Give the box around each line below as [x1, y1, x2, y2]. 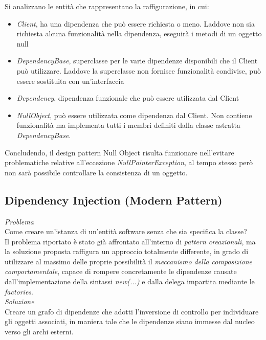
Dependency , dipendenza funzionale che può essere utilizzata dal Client [16, 93, 239, 103]
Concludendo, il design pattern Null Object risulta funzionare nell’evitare [5, 147, 234, 157]
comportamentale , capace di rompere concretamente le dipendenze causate [5, 266, 237, 277]
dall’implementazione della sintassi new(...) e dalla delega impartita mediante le [5, 276, 255, 287]
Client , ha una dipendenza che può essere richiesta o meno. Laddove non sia [16, 18, 255, 29]
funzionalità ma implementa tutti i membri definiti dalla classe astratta [16, 120, 240, 130]
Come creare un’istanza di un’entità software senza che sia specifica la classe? [5, 226, 247, 237]
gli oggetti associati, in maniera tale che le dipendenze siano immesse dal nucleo [5, 316, 255, 327]
